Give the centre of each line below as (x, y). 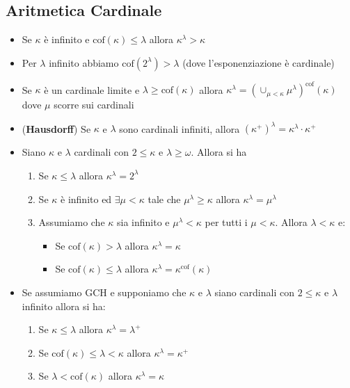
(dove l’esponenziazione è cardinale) (258, 62)
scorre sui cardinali (94, 105)
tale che (164, 199)
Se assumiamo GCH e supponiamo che (104, 292)
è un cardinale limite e (92, 89)
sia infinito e (143, 222)
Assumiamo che (72, 222)
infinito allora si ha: (64, 306)
